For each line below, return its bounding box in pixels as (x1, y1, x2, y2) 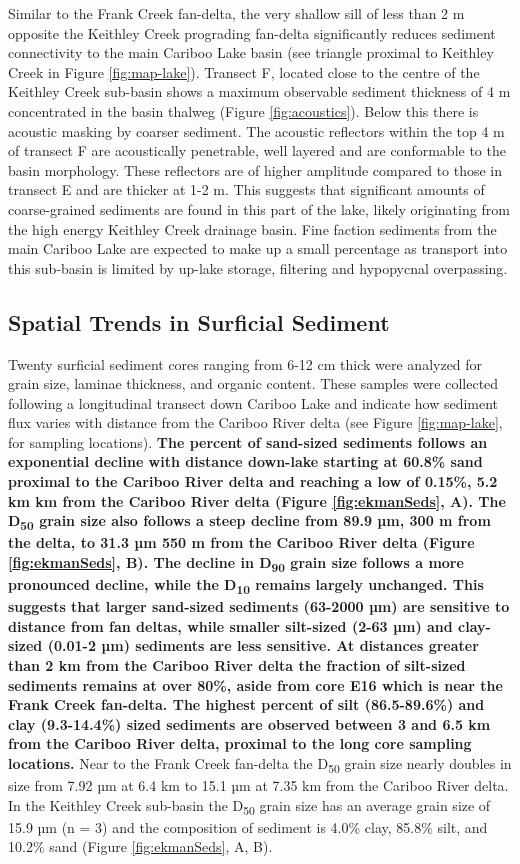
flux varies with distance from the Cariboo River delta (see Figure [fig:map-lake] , (8, 412, 503, 433)
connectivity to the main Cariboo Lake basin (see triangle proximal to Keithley (8, 42, 494, 63)
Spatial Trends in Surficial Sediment (8, 306, 390, 337)
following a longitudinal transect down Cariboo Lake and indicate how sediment (8, 392, 499, 413)
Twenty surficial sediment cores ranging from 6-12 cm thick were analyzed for (8, 353, 483, 374)
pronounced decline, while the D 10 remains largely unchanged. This (8, 574, 484, 597)
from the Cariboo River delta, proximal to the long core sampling (8, 733, 472, 754)
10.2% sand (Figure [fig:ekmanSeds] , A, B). (8, 836, 273, 857)
